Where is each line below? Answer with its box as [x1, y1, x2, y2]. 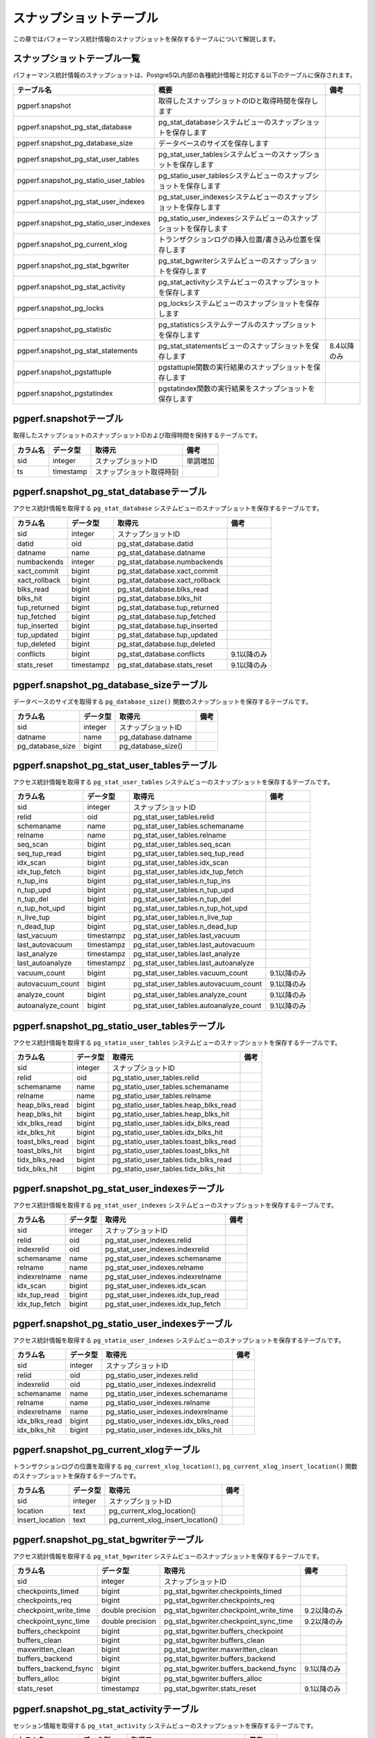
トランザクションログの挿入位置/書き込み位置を [158, 234, 314, 244]
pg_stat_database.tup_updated [117, 630, 218, 640]
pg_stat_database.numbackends [117, 557, 224, 567]
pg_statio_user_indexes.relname [105, 1398, 211, 1408]
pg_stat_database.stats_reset [117, 660, 213, 669]
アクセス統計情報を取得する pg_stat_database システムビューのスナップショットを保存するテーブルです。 [12, 504, 323, 512]
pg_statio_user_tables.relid [112, 1073, 199, 1082]
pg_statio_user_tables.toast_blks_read [112, 1137, 236, 1146]
